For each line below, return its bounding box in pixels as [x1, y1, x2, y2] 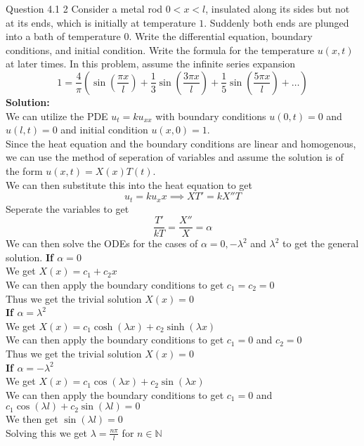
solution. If [6, 249, 53, 264]
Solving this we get [6, 425, 87, 440]
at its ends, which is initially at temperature [6, 15, 196, 29]
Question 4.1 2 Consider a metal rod [6, 1, 163, 15]
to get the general [282, 236, 359, 251]
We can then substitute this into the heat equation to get [6, 177, 253, 192]
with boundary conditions [155, 108, 266, 123]
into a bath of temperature [6, 29, 121, 44]
